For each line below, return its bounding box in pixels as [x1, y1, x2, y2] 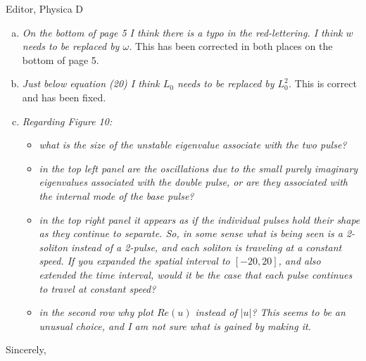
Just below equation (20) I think [22, 76, 160, 91]
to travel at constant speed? [39, 281, 156, 296]
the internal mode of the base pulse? [39, 188, 194, 203]
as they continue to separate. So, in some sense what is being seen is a [39, 226, 343, 241]
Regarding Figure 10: [22, 113, 113, 128]
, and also [278, 253, 321, 268]
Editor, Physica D [6, 1, 83, 15]
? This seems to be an [251, 305, 346, 319]
